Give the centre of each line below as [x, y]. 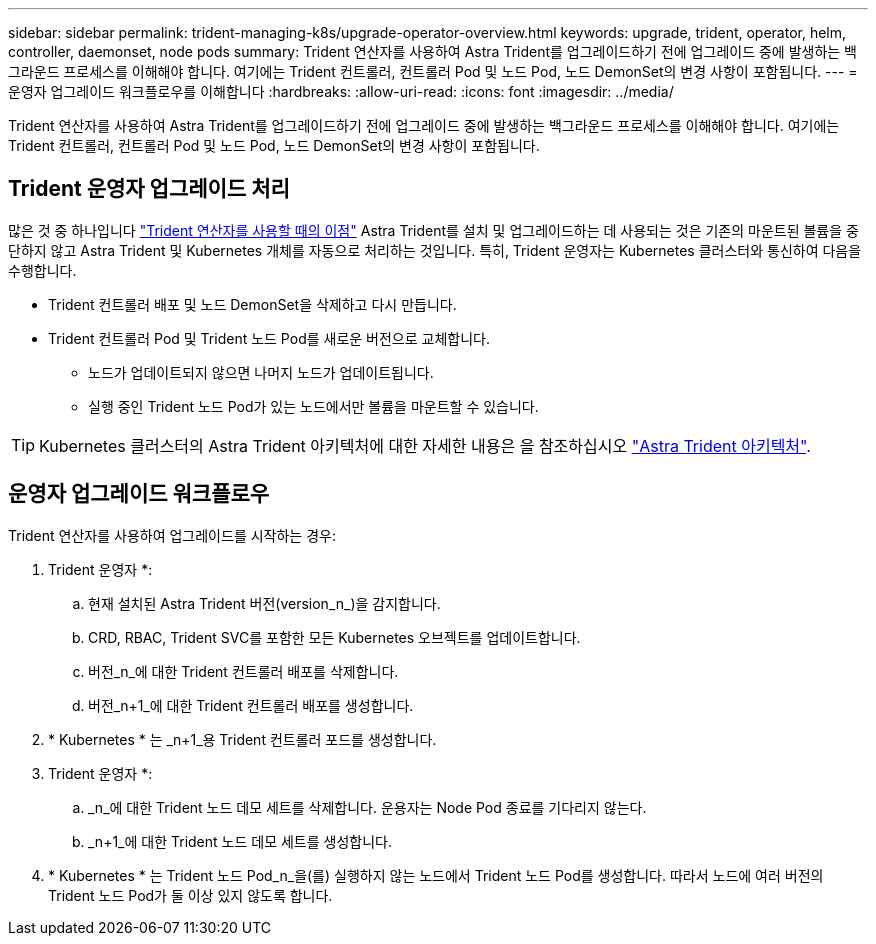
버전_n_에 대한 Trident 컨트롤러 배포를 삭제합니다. [243, 671]
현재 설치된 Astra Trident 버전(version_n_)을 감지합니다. [264, 603]
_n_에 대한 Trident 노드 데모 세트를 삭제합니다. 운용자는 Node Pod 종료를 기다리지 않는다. [367, 807]
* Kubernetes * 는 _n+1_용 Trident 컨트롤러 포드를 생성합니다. [242, 739]
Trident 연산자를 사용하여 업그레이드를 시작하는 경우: [172, 535]
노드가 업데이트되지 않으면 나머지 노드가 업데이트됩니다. [261, 372]
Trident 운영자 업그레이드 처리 [149, 189]
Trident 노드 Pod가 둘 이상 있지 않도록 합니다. [190, 895]
